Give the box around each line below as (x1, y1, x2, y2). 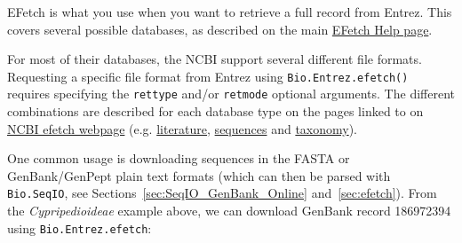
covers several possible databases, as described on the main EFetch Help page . (7, 20, 433, 38)
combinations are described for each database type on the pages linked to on (7, 102, 424, 121)
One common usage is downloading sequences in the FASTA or (7, 149, 350, 168)
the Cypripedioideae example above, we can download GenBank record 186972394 (7, 201, 451, 220)
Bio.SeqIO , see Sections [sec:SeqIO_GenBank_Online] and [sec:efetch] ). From (7, 184, 437, 202)
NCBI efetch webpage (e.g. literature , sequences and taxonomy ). (7, 119, 358, 137)
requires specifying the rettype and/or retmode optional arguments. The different (7, 84, 455, 103)
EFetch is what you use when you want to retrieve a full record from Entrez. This (7, 3, 452, 20)
